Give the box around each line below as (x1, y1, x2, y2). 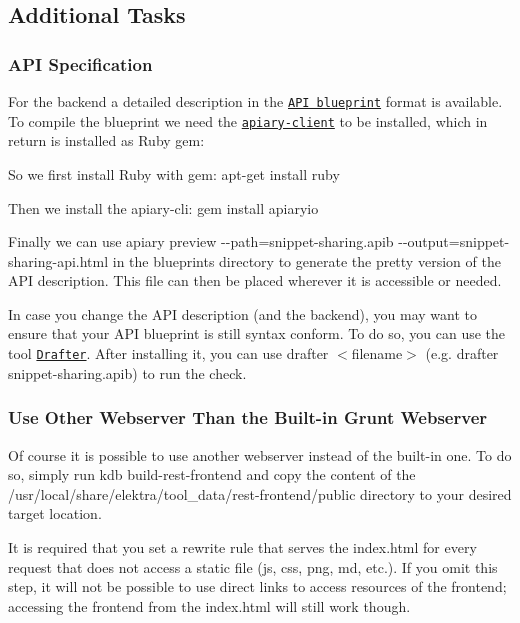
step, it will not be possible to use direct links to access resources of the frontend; (8, 576, 507, 597)
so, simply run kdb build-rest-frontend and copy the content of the (8, 464, 416, 485)
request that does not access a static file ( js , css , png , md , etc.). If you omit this (8, 556, 498, 577)
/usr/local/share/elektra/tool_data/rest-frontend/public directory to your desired (8, 483, 512, 504)
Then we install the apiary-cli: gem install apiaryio (8, 197, 319, 218)
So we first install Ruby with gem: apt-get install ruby (8, 163, 340, 184)
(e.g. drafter (425, 343, 499, 364)
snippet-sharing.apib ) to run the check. (8, 362, 247, 383)
